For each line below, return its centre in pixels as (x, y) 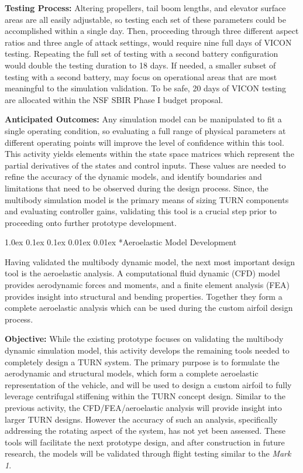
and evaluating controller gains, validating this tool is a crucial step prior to (141, 211)
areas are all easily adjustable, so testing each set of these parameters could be (145, 19)
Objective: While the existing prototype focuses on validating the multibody (144, 339)
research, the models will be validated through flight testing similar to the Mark (148, 453)
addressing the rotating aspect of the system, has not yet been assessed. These (145, 431)
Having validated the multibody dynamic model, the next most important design (150, 261)
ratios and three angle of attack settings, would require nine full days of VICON (148, 42)
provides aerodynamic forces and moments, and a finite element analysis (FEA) (147, 285)
